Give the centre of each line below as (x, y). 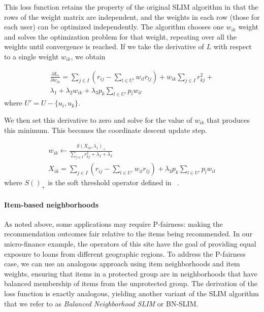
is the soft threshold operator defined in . (114, 182)
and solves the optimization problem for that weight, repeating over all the (121, 36)
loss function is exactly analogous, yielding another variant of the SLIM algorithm (131, 293)
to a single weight (31, 56)
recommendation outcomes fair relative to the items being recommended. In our (128, 234)
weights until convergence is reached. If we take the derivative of (104, 46)
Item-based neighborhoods (51, 204)
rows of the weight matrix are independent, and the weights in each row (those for (132, 16)
